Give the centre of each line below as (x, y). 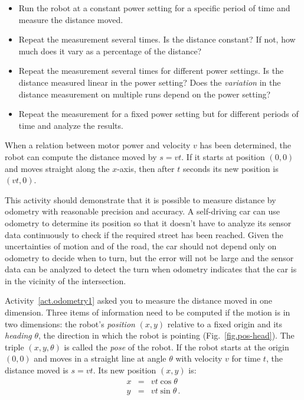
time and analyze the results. (71, 125)
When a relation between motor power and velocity (98, 145)
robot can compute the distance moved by (81, 156)
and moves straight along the (57, 168)
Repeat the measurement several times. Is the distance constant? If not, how (157, 39)
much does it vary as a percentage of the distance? (110, 51)
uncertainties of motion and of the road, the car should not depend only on (141, 246)
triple (14, 347)
